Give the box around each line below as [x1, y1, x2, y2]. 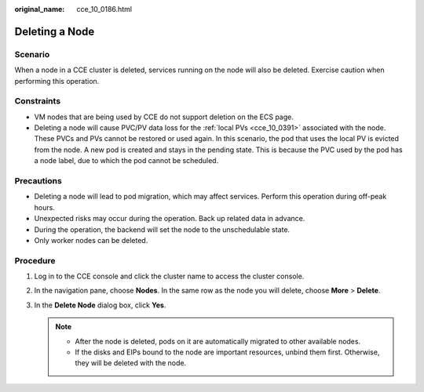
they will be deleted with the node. [75, 358, 187, 368]
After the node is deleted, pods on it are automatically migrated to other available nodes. [75, 336, 361, 346]
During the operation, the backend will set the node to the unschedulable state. [34, 224, 291, 234]
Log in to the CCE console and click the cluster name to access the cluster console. [34, 271, 305, 281]
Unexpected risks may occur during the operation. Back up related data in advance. [34, 214, 305, 223]
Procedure [14, 255, 56, 266]
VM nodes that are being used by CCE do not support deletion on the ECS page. [34, 112, 294, 122]
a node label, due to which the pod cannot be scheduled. [34, 156, 219, 165]
